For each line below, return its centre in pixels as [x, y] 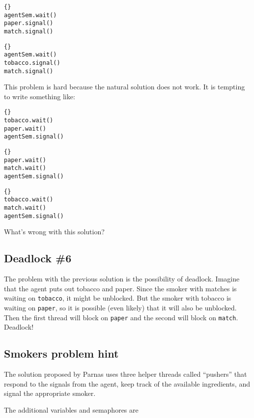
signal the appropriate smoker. [50, 393]
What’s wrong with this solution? [54, 232]
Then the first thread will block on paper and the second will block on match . [121, 317]
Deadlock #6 [38, 258]
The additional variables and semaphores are [71, 409]
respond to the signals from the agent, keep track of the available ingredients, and [127, 383]
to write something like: [40, 96]
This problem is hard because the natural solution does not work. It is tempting [125, 87]
